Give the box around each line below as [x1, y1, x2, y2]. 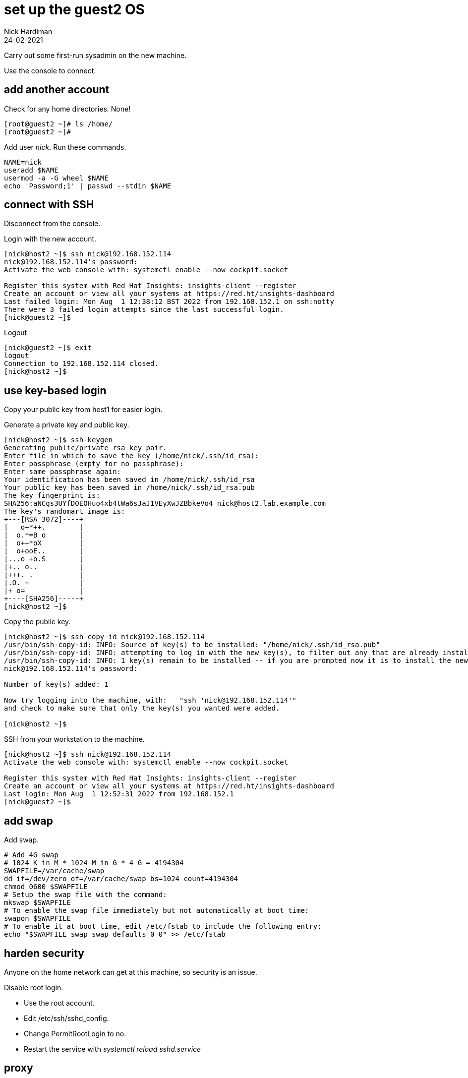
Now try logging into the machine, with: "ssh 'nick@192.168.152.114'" [4, 696, 297, 705]
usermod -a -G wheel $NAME [4, 174, 109, 182]
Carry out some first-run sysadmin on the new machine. [4, 51, 187, 60]
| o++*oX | [4, 539, 84, 547]
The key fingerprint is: [4, 491, 100, 500]
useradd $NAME [4, 166, 58, 174]
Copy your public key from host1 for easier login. [4, 405, 163, 414]
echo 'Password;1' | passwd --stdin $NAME [4, 181, 172, 190]
